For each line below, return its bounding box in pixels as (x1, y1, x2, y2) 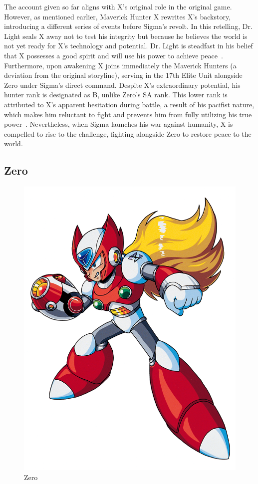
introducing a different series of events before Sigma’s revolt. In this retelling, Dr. (4, 21, 253, 31)
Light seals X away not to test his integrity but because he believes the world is (4, 30, 248, 41)
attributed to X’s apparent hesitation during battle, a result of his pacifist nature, (4, 99, 255, 109)
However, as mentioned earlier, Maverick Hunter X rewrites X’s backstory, (4, 11, 231, 21)
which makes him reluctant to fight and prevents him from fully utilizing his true (4, 109, 252, 119)
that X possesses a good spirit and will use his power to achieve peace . (4, 50, 223, 60)
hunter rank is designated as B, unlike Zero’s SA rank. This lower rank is (4, 89, 228, 100)
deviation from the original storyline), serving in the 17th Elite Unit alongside (4, 70, 243, 80)
